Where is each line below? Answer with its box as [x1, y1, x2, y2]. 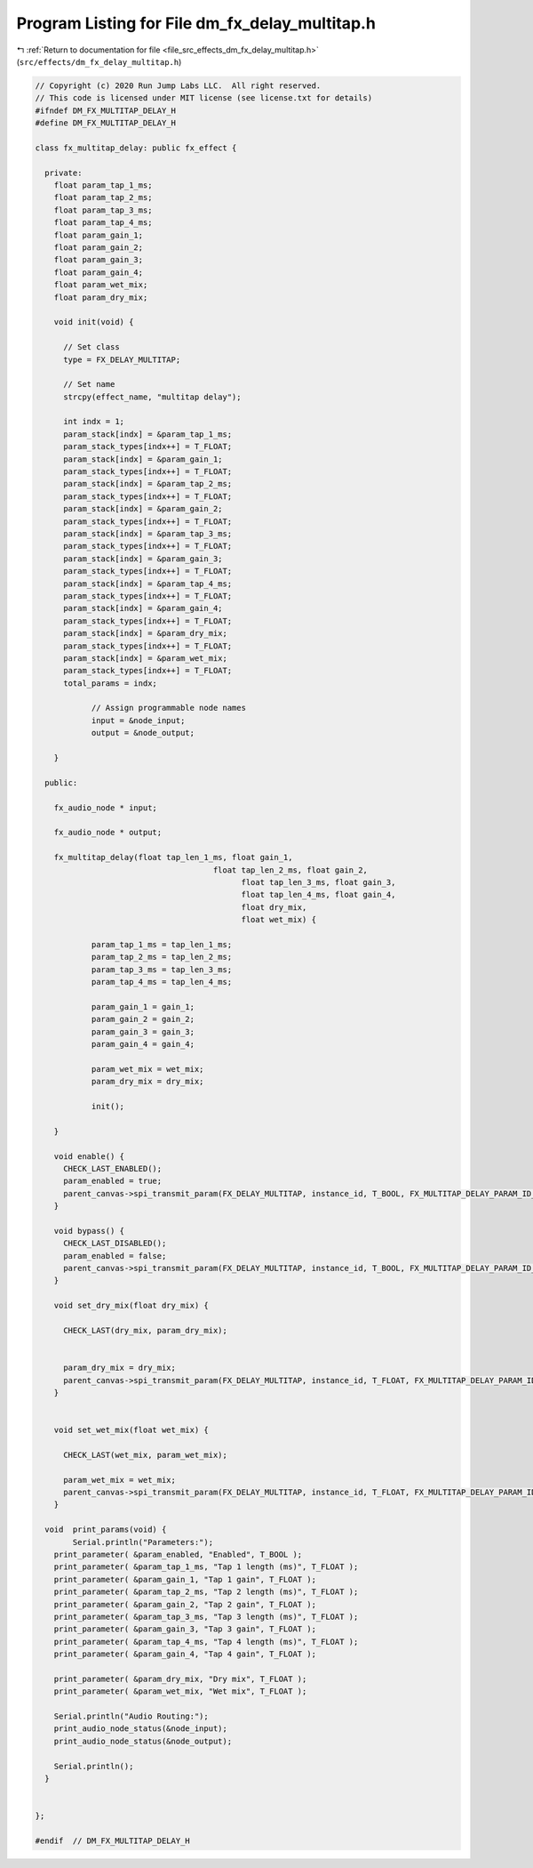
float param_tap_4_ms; [53, 218, 153, 228]
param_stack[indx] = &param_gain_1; [63, 454, 223, 464]
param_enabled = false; [63, 1251, 167, 1260]
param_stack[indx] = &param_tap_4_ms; [63, 578, 233, 589]
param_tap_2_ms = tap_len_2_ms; [91, 952, 233, 962]
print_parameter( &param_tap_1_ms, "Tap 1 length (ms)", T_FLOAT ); [53, 1562, 359, 1572]
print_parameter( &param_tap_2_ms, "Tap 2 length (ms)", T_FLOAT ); [53, 1587, 359, 1597]
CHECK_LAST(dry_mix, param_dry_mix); [63, 1325, 228, 1335]
